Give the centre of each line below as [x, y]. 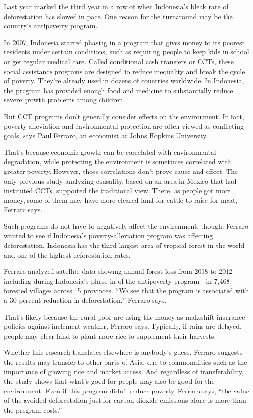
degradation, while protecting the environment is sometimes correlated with [118, 161]
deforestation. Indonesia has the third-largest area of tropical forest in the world [124, 245]
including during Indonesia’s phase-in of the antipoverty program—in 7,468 [117, 281]
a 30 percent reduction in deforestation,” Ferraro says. [85, 300]
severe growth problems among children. [64, 100]
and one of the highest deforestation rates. [67, 255]
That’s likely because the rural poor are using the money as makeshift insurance [125, 316]
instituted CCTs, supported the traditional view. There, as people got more [117, 190]
